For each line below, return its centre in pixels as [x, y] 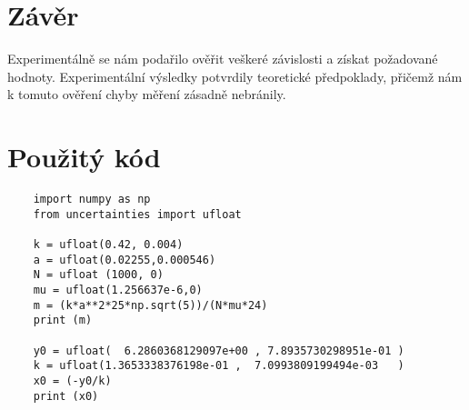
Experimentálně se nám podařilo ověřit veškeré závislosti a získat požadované [223, 59]
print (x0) [66, 396]
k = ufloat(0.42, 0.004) [108, 245]
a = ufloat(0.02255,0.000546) [125, 260]
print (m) [63, 320]
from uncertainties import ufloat [137, 214]
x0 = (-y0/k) [72, 380]
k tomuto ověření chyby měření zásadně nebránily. [147, 94]
